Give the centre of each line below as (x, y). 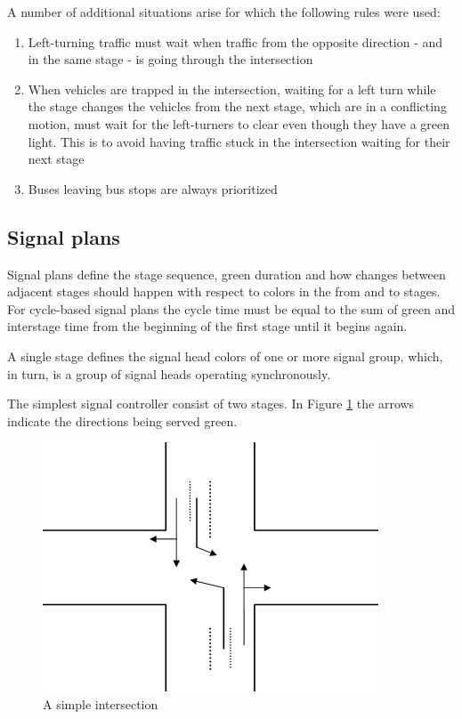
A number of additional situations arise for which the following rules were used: (224, 12)
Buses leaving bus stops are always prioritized (153, 188)
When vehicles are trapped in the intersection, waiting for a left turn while (232, 89)
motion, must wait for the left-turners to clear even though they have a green (239, 123)
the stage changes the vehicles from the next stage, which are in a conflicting (237, 106)
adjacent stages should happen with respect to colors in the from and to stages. (224, 291)
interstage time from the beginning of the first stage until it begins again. (207, 326)
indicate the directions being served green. (122, 420)
